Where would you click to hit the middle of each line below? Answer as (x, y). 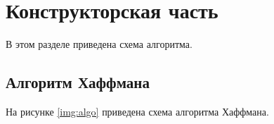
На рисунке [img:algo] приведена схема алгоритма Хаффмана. (137, 111)
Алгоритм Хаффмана (78, 82)
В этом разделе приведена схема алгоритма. (99, 44)
